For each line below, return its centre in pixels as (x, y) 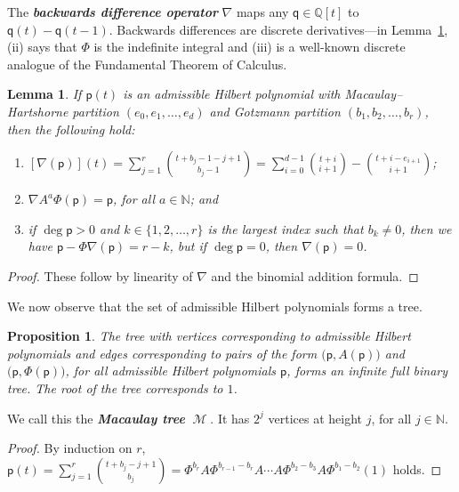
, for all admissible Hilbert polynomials (171, 371)
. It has (230, 418)
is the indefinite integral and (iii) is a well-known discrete (250, 47)
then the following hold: (71, 129)
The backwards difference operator (113, 12)
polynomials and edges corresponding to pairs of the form (162, 353)
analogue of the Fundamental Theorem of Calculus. (147, 64)
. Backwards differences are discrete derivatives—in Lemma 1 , (278, 29)
